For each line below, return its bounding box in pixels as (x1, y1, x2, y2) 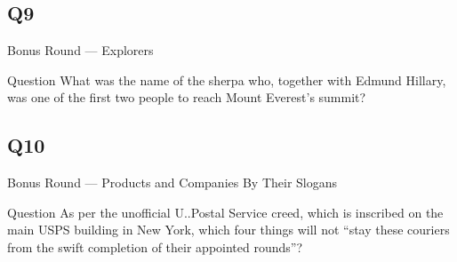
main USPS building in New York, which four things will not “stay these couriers (7, 220, 450, 239)
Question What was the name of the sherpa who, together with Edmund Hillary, (7, 70, 446, 89)
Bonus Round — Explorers (7, 41, 154, 60)
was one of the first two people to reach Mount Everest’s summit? (7, 88, 366, 107)
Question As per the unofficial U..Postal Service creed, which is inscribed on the (7, 202, 444, 221)
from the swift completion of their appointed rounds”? (7, 237, 303, 256)
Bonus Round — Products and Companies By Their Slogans (7, 173, 338, 192)
